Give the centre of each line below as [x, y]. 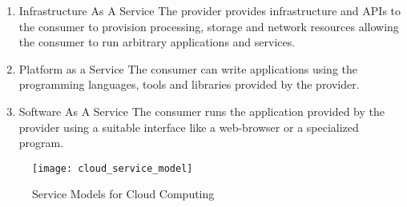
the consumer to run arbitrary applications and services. [157, 42]
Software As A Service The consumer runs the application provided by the [201, 111]
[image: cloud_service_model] [113, 168]
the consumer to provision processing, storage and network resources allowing [209, 26]
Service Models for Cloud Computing [123, 194]
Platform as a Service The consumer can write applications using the [188, 68]
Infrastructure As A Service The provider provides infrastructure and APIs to [210, 10]
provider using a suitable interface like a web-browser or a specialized [189, 127]
